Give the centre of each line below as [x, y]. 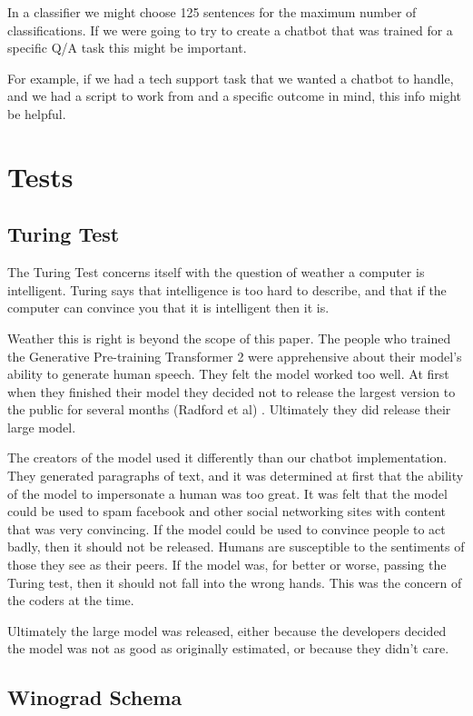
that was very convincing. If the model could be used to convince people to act [227, 528]
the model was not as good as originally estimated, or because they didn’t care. [228, 648]
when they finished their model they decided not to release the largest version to [232, 391]
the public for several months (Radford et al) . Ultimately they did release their [229, 409]
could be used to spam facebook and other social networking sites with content [227, 511]
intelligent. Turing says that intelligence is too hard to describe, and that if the [227, 289]
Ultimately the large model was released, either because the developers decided [227, 630]
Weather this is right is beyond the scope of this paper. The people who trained [229, 338]
